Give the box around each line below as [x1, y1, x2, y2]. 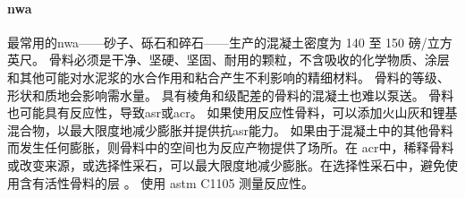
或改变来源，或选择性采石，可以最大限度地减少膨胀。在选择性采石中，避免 [7, 155, 445, 174]
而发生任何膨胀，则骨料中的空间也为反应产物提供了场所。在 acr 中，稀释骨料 [7, 138, 454, 157]
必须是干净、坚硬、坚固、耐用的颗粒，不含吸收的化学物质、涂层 [73, 50, 450, 69]
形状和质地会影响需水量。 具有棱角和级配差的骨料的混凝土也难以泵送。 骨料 [7, 85, 454, 104]
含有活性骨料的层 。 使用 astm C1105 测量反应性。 [19, 173, 315, 192]
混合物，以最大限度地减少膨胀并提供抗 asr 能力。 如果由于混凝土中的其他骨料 [7, 120, 453, 139]
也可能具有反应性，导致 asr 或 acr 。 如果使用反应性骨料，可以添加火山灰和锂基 [7, 103, 458, 122]
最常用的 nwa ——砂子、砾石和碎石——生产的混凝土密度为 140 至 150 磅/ [7, 32, 427, 51]
